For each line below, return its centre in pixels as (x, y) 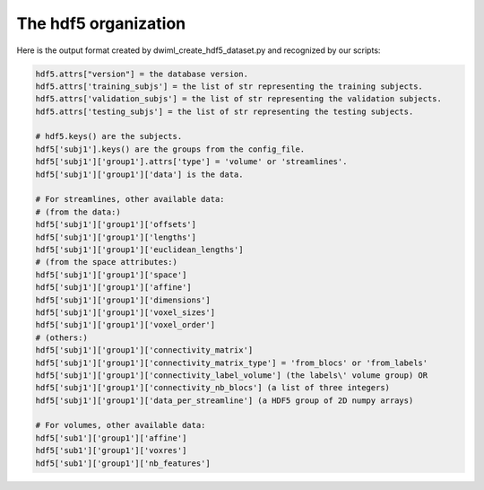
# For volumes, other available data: (121, 425)
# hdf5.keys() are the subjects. (109, 136)
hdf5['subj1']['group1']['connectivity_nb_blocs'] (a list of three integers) (212, 388)
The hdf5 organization (101, 23)
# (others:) (62, 337)
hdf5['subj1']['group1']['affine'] (113, 288)
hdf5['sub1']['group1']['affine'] (111, 438)
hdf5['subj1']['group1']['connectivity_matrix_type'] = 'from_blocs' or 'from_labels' (232, 363)
